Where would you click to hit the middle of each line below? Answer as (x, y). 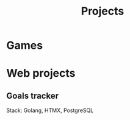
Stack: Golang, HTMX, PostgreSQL (50, 110)
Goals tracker (33, 96)
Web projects (41, 73)
